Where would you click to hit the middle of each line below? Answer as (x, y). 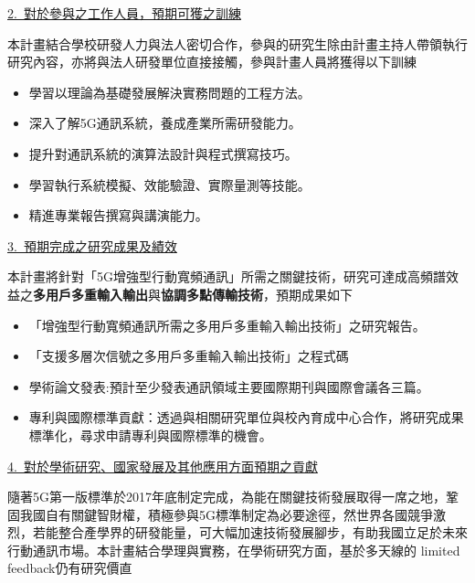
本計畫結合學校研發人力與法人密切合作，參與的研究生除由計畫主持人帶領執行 (237, 43)
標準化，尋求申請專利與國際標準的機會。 (150, 435)
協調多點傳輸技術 (212, 294)
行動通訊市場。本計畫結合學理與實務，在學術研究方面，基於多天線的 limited (234, 550)
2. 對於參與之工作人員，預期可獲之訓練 (124, 13)
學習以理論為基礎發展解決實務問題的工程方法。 (169, 92)
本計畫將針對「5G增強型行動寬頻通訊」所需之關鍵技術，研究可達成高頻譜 (227, 276)
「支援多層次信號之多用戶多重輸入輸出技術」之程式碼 (189, 356)
